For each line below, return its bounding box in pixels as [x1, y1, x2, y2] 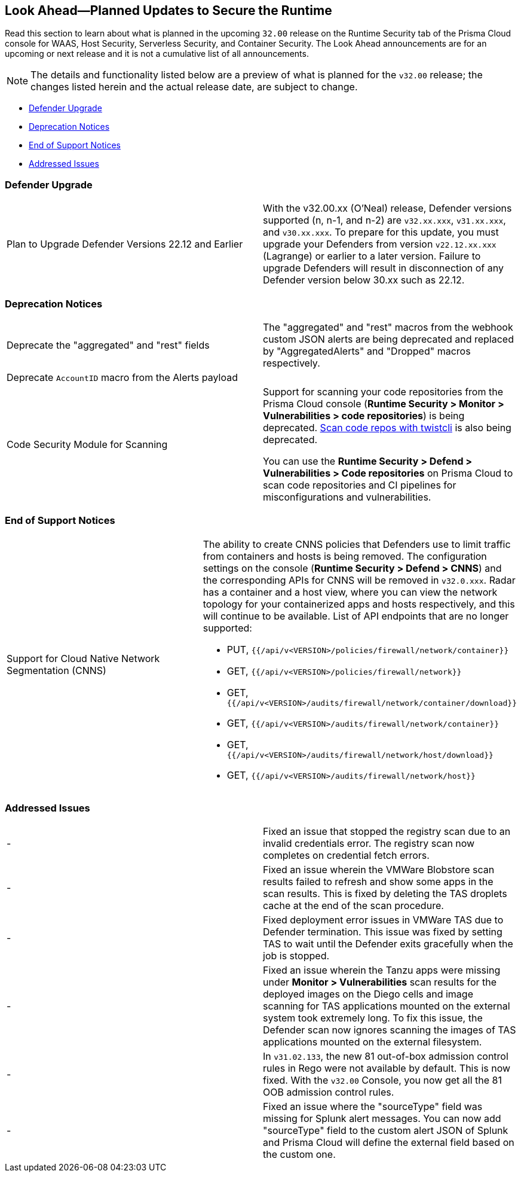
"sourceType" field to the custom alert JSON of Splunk [263, 1124, 508, 1137]
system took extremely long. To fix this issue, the [263, 1012, 483, 1024]
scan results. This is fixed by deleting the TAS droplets [263, 888, 507, 900]
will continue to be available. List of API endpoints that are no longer [203, 609, 509, 622]
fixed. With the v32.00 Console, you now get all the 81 [263, 1074, 502, 1087]
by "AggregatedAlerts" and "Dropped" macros [263, 344, 471, 357]
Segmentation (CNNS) [7, 664, 106, 676]
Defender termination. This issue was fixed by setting [263, 926, 502, 938]
